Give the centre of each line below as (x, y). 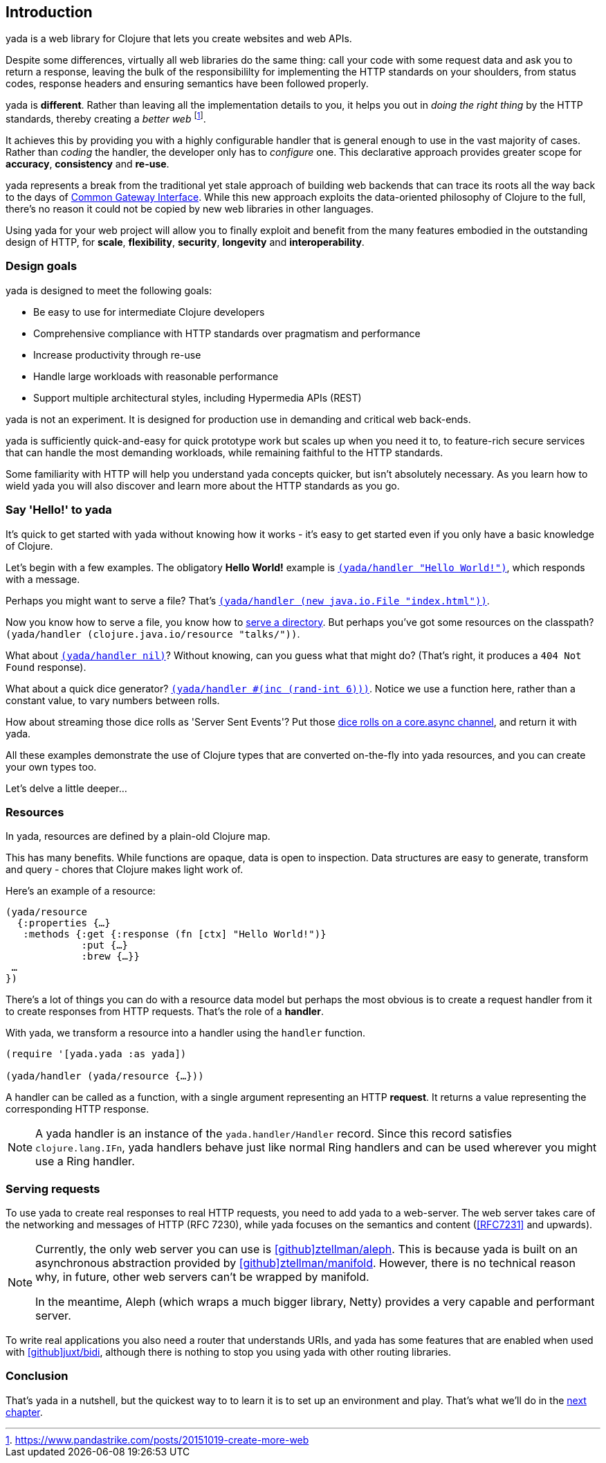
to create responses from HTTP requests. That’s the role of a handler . (165, 1012)
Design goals (42, 266)
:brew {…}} (110, 957)
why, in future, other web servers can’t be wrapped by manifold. (202, 1277)
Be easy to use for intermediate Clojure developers (149, 312)
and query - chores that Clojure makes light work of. (125, 870)
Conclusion (37, 1376)
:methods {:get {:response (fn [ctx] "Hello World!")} (175, 934)
